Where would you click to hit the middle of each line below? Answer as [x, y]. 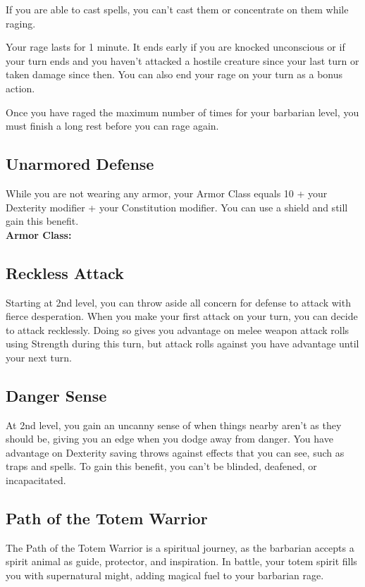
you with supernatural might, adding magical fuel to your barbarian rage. [165, 575]
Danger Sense [56, 395]
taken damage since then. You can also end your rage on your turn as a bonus [174, 74]
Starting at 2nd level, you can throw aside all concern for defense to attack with [178, 302]
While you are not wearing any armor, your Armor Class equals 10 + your [167, 193]
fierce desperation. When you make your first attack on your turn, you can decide [182, 316]
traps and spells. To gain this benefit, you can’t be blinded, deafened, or [161, 466]
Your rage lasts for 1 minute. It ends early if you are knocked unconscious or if [175, 47]
